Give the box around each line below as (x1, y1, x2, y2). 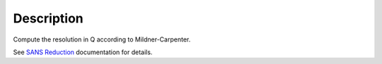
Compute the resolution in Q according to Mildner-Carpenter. (13, 35, 191, 44)
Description (13, 11, 84, 26)
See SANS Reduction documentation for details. (13, 48, 153, 56)
